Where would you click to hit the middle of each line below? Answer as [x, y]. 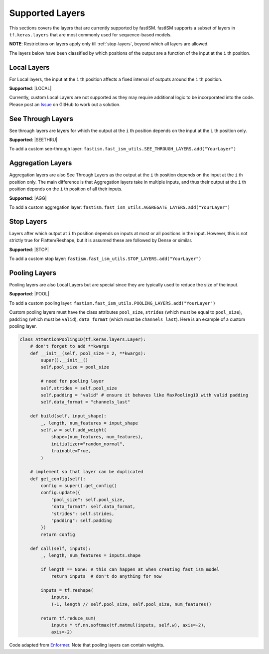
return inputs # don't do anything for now [106, 576]
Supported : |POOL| [29, 294]
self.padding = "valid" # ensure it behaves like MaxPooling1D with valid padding [144, 395]
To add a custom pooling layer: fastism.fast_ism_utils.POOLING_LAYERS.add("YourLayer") [112, 303]
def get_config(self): [58, 479]
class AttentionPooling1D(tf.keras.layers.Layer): [83, 339]
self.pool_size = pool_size [75, 367]
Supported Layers [47, 13]
